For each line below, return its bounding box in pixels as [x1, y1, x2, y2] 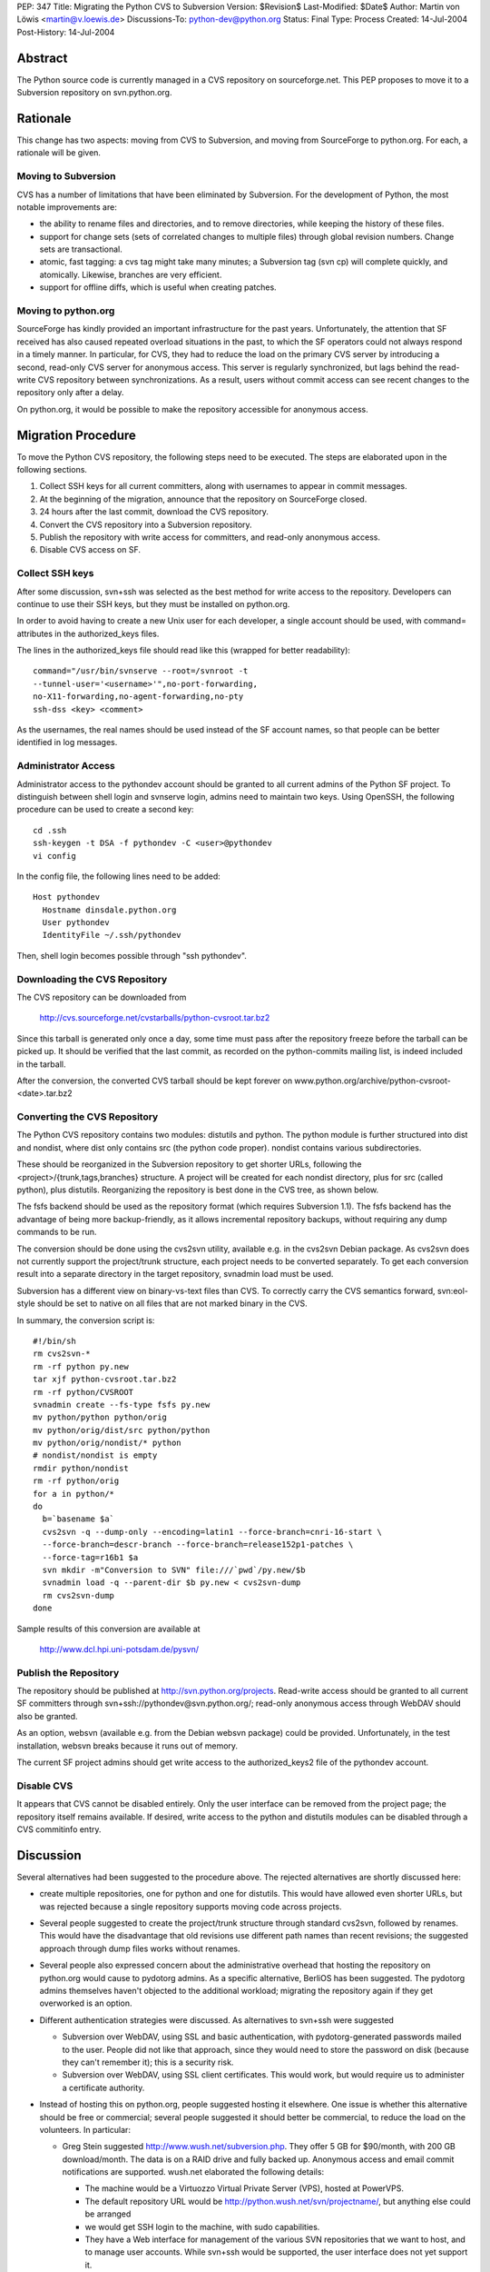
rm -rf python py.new [33, 1361, 129, 1371]
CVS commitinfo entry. [16, 1823, 102, 1835]
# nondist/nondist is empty [33, 1450, 158, 1460]
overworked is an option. [39, 1998, 132, 2008]
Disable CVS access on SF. [39, 544, 141, 555]
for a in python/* [33, 1489, 115, 1499]
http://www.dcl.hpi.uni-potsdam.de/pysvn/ [39, 1643, 200, 1654]
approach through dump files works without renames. [39, 1943, 240, 1954]
